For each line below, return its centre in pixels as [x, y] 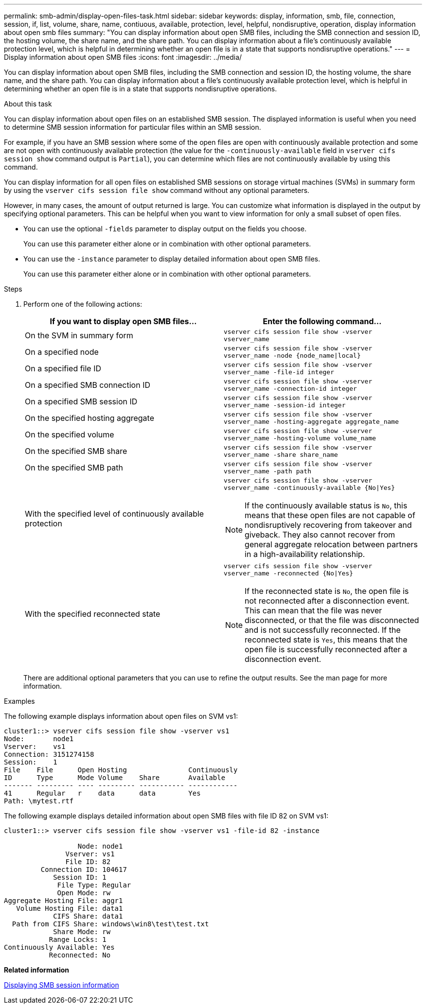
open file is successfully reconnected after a [326, 649]
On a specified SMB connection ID [88, 385]
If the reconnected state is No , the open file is [327, 591]
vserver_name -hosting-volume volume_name [300, 438]
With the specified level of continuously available [115, 514]
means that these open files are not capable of [330, 515]
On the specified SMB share [76, 451]
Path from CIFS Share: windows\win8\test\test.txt [110, 924]
